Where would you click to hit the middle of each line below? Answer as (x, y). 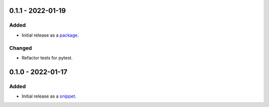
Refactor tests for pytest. (47, 57)
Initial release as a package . (50, 35)
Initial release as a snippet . (49, 96)
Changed (21, 48)
